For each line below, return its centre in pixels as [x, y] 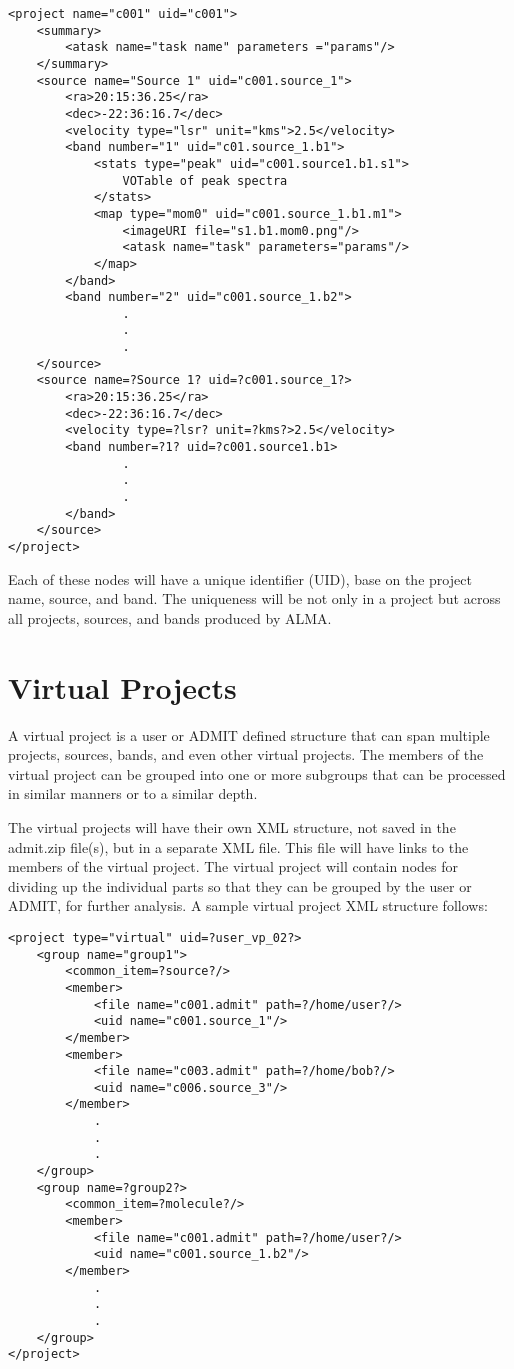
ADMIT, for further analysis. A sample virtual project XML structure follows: [248, 905]
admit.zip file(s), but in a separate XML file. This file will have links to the [238, 846]
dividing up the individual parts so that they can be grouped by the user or [240, 885]
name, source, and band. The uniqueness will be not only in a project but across [254, 598]
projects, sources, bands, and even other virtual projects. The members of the [246, 754]
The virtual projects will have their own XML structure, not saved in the [232, 826]
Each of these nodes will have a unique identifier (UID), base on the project [240, 578]
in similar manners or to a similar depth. [133, 793]
